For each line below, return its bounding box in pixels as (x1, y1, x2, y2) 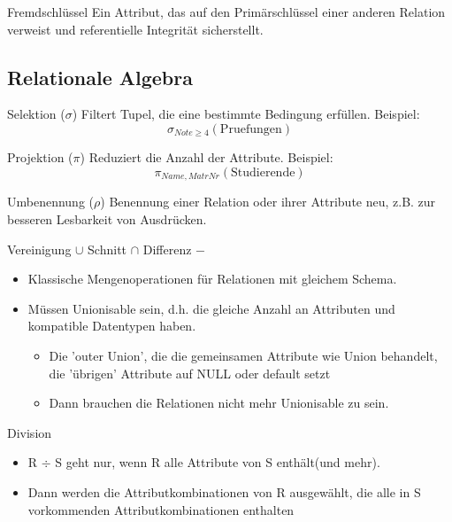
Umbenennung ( (7, 192, 95, 211)
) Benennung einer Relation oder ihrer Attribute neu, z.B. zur (100, 192, 436, 211)
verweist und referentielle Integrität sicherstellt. (7, 19, 264, 38)
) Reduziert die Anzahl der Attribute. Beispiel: (80, 148, 333, 167)
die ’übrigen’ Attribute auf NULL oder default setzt (49, 363, 331, 382)
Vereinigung (7, 239, 72, 258)
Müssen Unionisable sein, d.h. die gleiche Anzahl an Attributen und (27, 299, 395, 317)
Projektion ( (7, 148, 73, 167)
